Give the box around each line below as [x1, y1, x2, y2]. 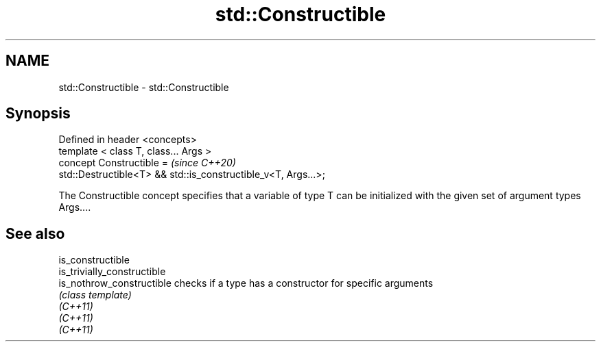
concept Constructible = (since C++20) [58, 157, 236, 169]
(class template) [58, 289, 132, 301]
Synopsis [5, 105, 71, 123]
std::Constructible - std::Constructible [58, 81, 229, 93]
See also [5, 224, 65, 242]
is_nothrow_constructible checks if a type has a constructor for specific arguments [58, 277, 434, 290]
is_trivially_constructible [58, 266, 166, 278]
